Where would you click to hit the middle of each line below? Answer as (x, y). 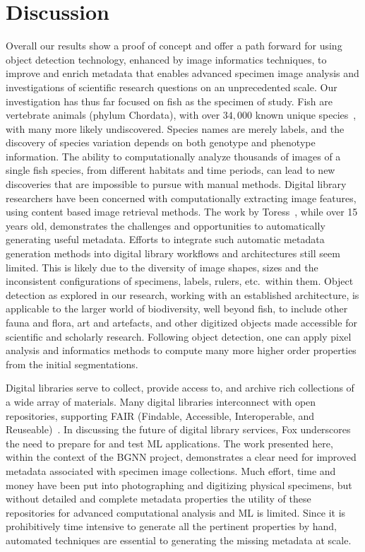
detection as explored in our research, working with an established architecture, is (182, 294)
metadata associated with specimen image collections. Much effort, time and (171, 470)
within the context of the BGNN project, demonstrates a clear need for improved (181, 457)
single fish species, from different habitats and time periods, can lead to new (170, 170)
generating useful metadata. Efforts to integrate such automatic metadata (165, 239)
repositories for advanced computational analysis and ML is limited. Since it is (176, 512)
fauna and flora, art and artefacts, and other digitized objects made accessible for (181, 322)
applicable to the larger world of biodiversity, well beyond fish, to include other (177, 309)
